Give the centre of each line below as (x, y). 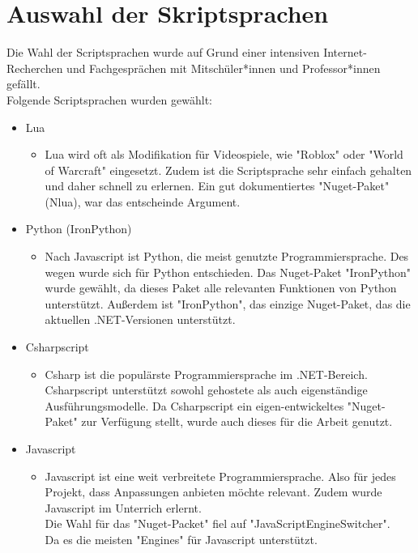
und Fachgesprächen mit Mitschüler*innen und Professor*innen (224, 68)
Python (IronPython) (79, 229)
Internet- (345, 52)
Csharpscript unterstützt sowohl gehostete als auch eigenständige (206, 390)
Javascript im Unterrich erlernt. (123, 507)
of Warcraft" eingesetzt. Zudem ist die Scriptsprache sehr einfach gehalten (228, 170)
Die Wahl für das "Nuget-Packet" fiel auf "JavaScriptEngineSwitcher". (218, 523)
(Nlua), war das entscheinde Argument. (143, 201)
